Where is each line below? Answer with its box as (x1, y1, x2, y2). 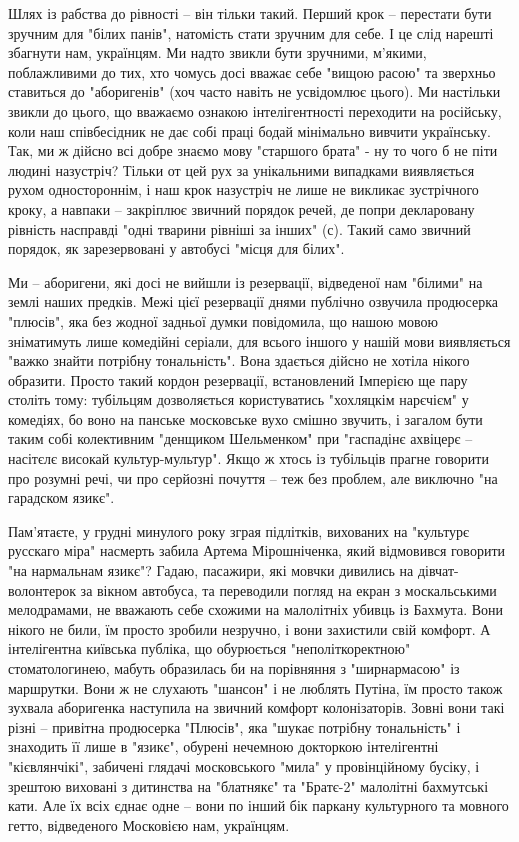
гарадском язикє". (8, 487, 115, 508)
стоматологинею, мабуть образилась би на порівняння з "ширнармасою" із (8, 658, 460, 678)
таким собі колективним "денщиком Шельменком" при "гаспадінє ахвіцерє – (8, 428, 473, 449)
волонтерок (8, 579, 76, 600)
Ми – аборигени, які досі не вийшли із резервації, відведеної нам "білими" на (8, 271, 483, 292)
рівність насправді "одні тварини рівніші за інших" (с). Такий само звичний (8, 218, 471, 239)
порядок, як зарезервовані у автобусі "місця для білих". (8, 238, 345, 259)
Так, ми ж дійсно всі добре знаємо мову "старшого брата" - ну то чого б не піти (8, 140, 498, 161)
